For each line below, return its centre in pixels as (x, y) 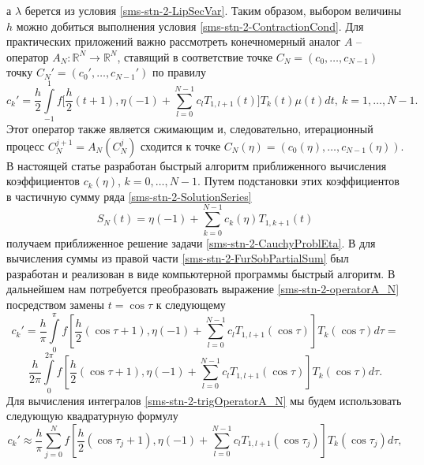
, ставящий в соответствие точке (195, 56)
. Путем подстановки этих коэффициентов (298, 181)
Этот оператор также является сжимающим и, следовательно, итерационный (190, 129)
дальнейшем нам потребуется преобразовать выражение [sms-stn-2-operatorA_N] (203, 289)
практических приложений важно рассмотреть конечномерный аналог (174, 41)
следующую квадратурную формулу (92, 416)
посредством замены (56, 304)
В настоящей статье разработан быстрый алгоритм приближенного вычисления (197, 165)
